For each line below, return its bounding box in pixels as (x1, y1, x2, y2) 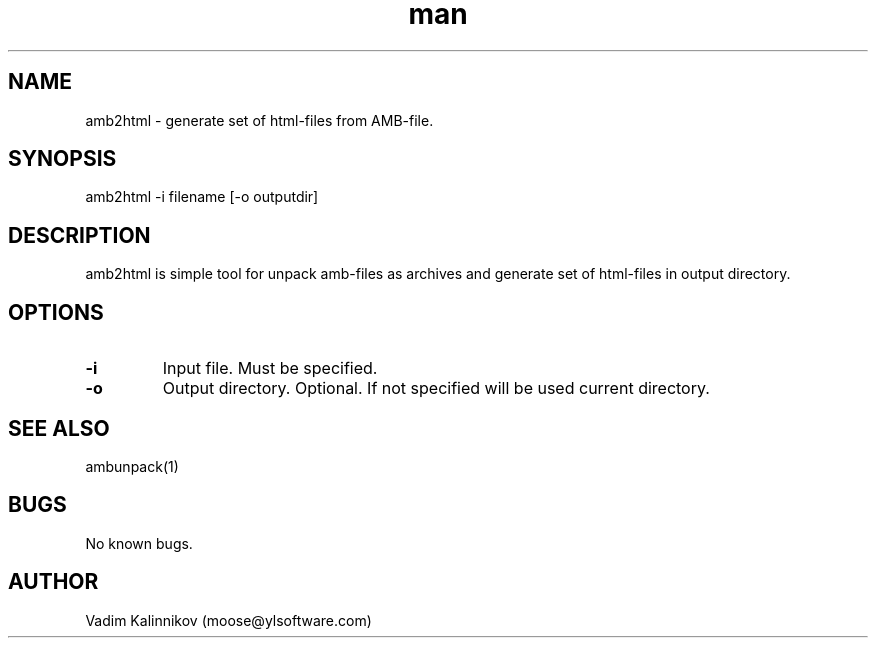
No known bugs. (85, 534, 193, 552)
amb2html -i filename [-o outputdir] (85, 188, 319, 206)
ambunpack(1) (85, 457, 179, 475)
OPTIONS (8, 299, 104, 325)
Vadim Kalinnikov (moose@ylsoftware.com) (85, 611, 372, 629)
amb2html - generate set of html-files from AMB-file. (85, 111, 434, 129)
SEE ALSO (8, 415, 110, 441)
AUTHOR (8, 569, 99, 595)
